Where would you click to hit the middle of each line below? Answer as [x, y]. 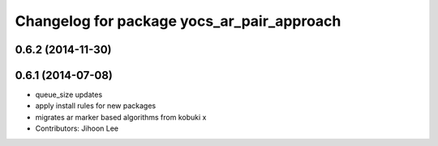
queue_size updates [69, 95]
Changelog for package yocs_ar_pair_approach [178, 21]
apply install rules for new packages [96, 106]
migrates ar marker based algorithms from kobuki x [121, 117]
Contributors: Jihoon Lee [77, 128]
